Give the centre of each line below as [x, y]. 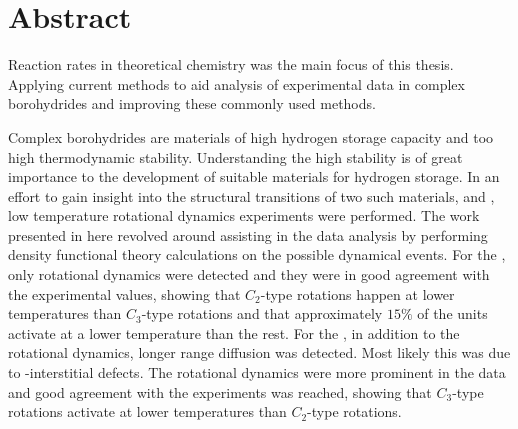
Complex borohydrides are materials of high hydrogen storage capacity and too [251, 136]
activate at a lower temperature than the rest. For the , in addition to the [234, 332]
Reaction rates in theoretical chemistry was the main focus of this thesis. [231, 64]
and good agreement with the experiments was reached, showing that [220, 391]
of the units [452, 313]
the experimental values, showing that [124, 293]
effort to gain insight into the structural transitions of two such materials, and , [251, 195]
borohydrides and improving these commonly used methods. [192, 103]
